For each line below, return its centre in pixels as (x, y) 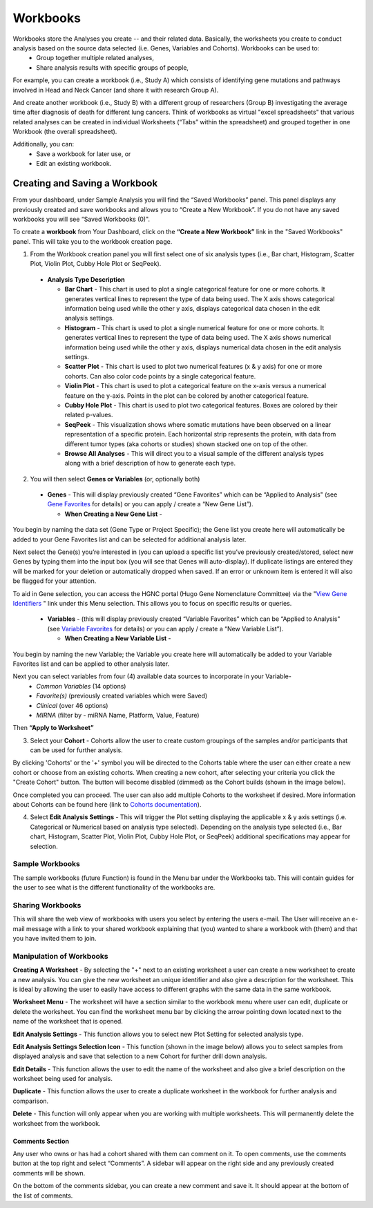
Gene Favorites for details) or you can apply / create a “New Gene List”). (150, 504)
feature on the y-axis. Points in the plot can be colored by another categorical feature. (186, 395)
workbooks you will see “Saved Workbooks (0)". (82, 219)
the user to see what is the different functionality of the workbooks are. (114, 888)
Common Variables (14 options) (81, 686)
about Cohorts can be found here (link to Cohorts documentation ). (107, 805)
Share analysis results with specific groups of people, (113, 67)
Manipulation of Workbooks (60, 956)
